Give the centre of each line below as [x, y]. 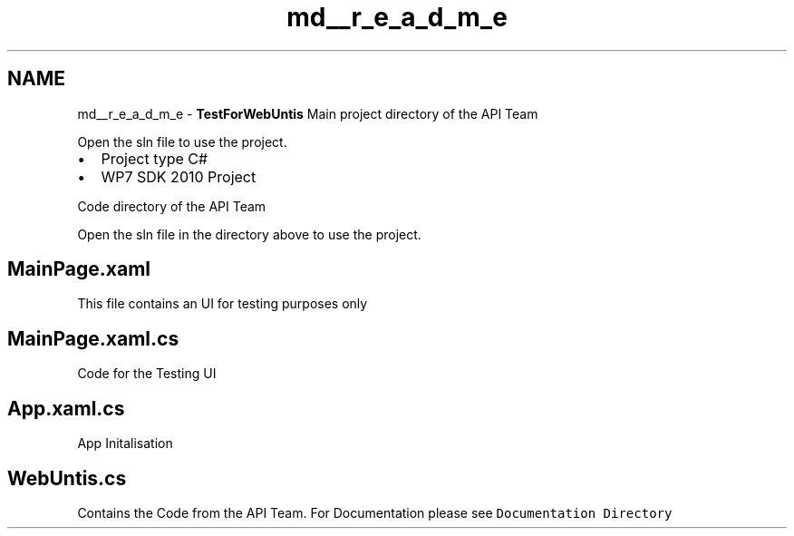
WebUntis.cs [67, 478]
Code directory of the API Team [172, 206]
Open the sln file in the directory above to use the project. [249, 234]
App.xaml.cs [66, 408]
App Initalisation [125, 443]
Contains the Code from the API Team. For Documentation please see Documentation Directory [375, 512]
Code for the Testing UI [147, 374]
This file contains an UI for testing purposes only [223, 304]
